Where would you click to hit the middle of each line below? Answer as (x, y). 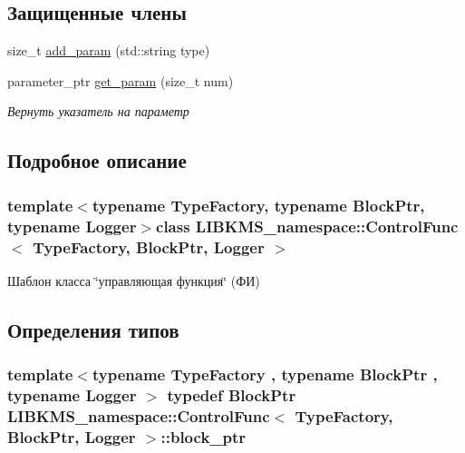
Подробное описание (97, 160)
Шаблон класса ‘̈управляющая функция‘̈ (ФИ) (134, 280)
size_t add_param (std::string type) (109, 50)
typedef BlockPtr (232, 395)
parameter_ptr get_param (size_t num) (121, 80)
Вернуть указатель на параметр (98, 111)
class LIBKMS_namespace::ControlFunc (307, 226)
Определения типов (93, 329)
